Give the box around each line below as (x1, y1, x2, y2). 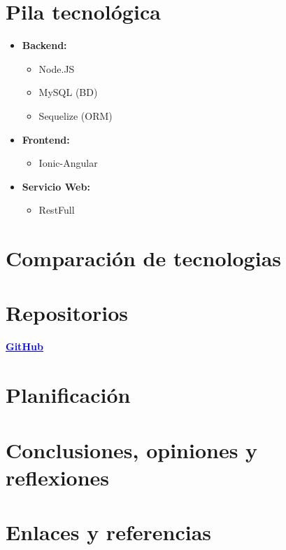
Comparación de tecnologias (6, 244, 281, 273)
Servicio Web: (22, 179, 90, 193)
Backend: (22, 38, 67, 53)
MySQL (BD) (38, 85, 98, 99)
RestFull (38, 202, 75, 217)
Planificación (6, 380, 131, 409)
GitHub (6, 339, 43, 354)
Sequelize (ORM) (38, 108, 113, 123)
